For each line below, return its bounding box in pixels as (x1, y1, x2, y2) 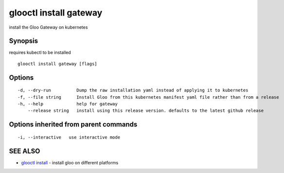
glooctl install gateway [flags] (18, 61, 97, 67)
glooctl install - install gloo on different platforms (21, 159, 119, 165)
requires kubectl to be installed (9, 50, 71, 55)
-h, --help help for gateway (18, 101, 118, 107)
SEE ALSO (9, 147, 40, 155)
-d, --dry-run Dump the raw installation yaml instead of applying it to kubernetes (18, 87, 248, 93)
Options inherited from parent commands (9, 121, 138, 129)
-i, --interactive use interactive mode (18, 134, 121, 140)
